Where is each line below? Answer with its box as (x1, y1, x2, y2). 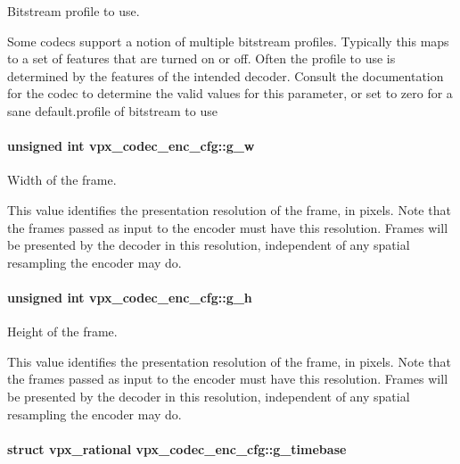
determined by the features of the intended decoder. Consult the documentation (7, 66, 444, 85)
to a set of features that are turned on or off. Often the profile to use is (7, 49, 396, 68)
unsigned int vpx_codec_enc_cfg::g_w (7, 137, 255, 155)
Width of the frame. (7, 170, 117, 189)
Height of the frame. (7, 322, 118, 341)
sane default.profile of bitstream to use (7, 101, 218, 120)
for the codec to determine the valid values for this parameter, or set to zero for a (7, 84, 453, 103)
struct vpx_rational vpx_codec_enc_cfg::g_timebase (7, 439, 347, 458)
